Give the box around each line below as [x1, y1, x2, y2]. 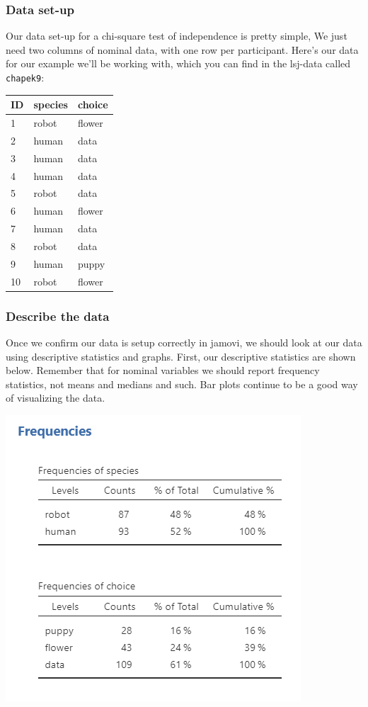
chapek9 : [6, 70, 45, 84]
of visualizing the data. [6, 390, 105, 405]
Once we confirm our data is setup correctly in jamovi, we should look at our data [6, 334, 362, 349]
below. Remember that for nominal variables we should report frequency [6, 363, 320, 378]
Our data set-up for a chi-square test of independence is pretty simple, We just [6, 28, 347, 43]
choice [77, 97, 108, 112]
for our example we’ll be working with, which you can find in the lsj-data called [6, 56, 351, 71]
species [33, 97, 68, 112]
